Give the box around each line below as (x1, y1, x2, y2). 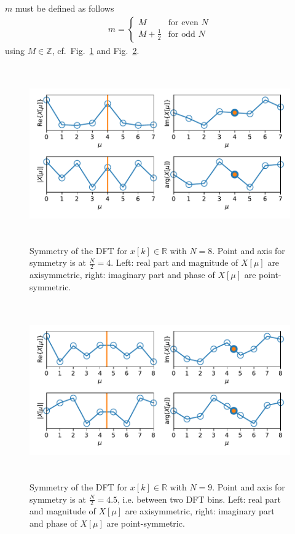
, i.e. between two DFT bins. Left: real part (117, 492, 281, 505)
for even (168, 18, 199, 28)
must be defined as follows (15, 2, 114, 14)
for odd (168, 29, 195, 39)
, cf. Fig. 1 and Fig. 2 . (52, 44, 140, 56)
